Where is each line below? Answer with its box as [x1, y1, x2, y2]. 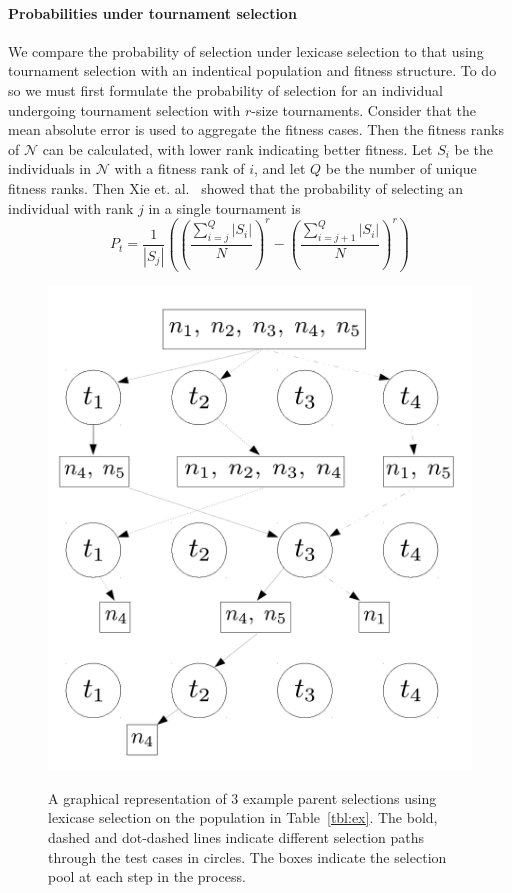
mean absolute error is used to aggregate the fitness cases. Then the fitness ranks [8, 119, 504, 140]
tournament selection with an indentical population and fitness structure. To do [8, 60, 497, 81]
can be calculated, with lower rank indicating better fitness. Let [42, 138, 433, 159]
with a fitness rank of [114, 158, 245, 179]
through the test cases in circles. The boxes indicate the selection [48, 846, 447, 867]
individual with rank [8, 197, 134, 218]
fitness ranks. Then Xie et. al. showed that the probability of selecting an [8, 177, 464, 198]
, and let [254, 158, 306, 179]
